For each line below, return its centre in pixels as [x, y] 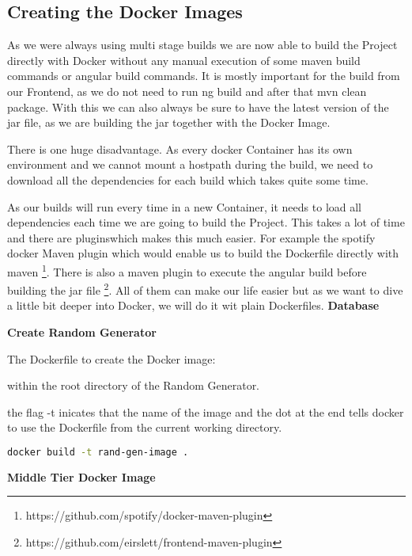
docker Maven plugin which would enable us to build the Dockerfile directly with [203, 253]
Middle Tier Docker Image [81, 476]
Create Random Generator [82, 332]
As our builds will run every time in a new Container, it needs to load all [184, 206]
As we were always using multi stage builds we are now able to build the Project [202, 45]
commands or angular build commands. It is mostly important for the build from [204, 76]
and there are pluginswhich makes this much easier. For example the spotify [191, 237]
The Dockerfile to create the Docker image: [112, 358]
